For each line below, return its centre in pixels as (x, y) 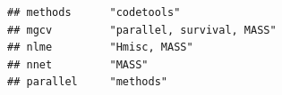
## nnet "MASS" (78, 64)
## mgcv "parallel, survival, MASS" (142, 30)
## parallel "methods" (87, 82)
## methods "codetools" (94, 12)
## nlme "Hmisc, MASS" (100, 47)
